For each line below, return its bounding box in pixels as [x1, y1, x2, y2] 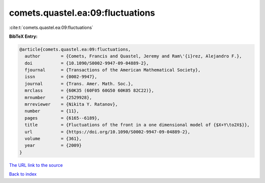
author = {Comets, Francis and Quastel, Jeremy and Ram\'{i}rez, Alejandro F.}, [25, 53, 242, 59]
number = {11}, [25, 108, 79, 114]
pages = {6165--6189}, [25, 115, 100, 121]
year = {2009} [25, 143, 82, 148]
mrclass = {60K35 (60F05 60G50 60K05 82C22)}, [25, 88, 154, 93]
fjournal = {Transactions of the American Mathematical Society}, [25, 67, 201, 73]
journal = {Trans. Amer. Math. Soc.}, [25, 81, 133, 86]
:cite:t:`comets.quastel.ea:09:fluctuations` [9, 25, 93, 30]
